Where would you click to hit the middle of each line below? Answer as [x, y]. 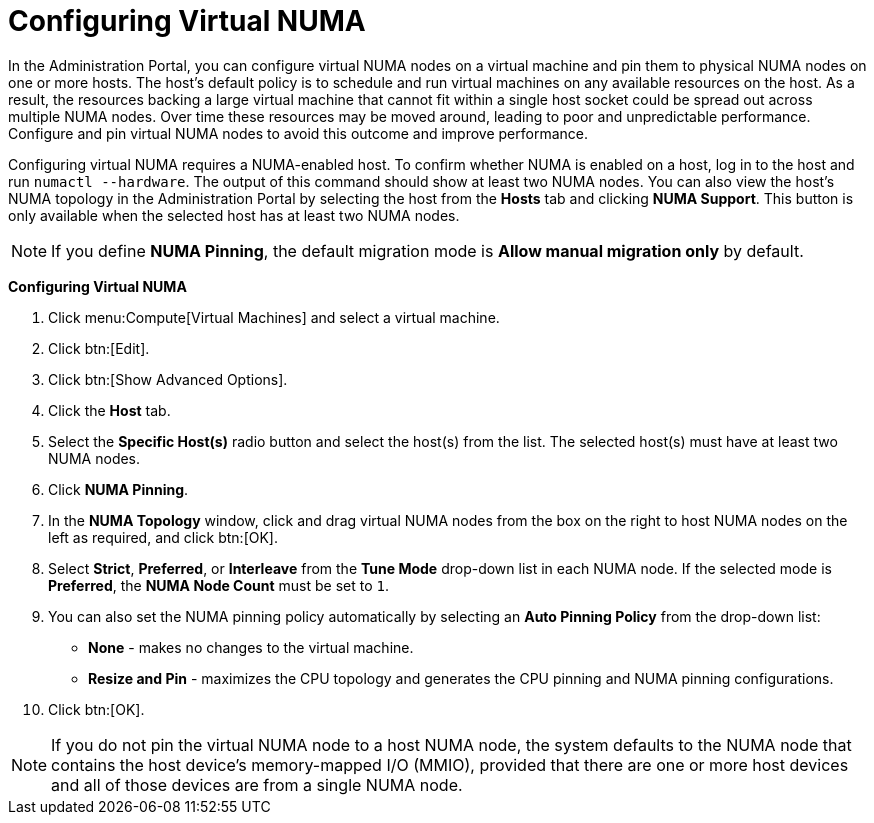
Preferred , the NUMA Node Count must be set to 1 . [219, 585]
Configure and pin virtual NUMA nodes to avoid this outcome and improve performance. [298, 133]
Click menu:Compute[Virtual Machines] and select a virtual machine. [274, 317]
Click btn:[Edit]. [99, 348]
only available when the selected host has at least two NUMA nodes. [234, 215]
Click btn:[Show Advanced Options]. [168, 379]
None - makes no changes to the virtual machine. [251, 647]
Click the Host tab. [109, 410]
